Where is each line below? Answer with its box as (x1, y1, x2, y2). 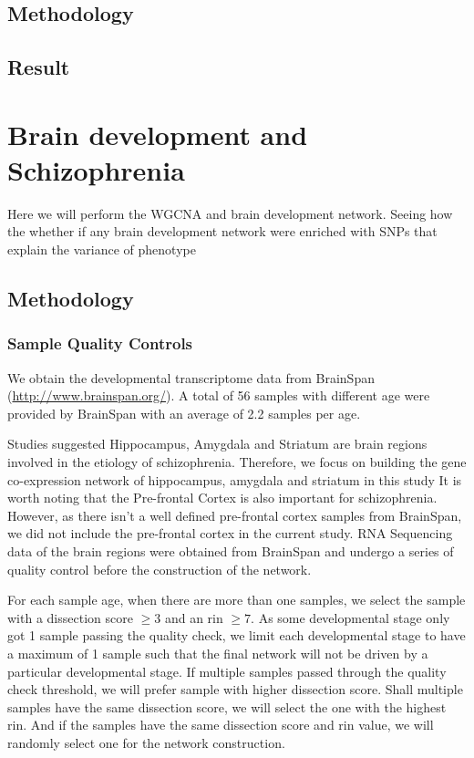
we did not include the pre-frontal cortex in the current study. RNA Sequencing (7, 524, 453, 543)
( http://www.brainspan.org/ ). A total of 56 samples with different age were (7, 386, 430, 405)
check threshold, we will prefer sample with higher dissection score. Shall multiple (7, 680, 463, 699)
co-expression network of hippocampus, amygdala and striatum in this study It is (7, 470, 462, 489)
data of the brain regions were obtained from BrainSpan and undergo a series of (7, 542, 454, 560)
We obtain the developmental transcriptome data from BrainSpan (7, 368, 375, 387)
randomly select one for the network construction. (7, 732, 285, 752)
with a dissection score (7, 607, 133, 627)
